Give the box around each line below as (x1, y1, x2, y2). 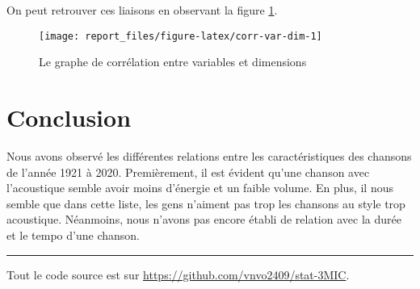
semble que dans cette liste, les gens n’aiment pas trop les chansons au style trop (6, 195, 405, 212)
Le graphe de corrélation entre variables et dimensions (39, 53, 307, 70)
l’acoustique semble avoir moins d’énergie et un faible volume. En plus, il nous (6, 179, 393, 196)
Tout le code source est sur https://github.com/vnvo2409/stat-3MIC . (6, 266, 350, 283)
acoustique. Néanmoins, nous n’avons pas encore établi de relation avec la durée (6, 211, 401, 228)
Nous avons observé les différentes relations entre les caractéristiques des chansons (6, 147, 412, 164)
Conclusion (6, 101, 132, 134)
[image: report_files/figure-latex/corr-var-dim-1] (39, 30, 322, 42)
